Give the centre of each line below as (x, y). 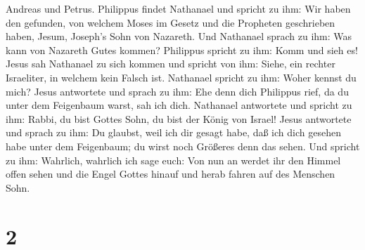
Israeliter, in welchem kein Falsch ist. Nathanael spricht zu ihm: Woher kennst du (181, 77)
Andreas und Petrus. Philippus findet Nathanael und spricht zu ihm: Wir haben (178, 8)
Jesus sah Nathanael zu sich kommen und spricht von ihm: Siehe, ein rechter (171, 64)
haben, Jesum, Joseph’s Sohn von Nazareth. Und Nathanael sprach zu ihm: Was (179, 36)
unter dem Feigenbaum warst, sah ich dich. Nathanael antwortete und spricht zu (179, 105)
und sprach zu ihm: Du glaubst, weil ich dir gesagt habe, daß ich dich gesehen (173, 132)
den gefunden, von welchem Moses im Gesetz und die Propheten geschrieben (171, 22)
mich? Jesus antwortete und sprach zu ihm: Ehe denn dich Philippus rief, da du (177, 91)
